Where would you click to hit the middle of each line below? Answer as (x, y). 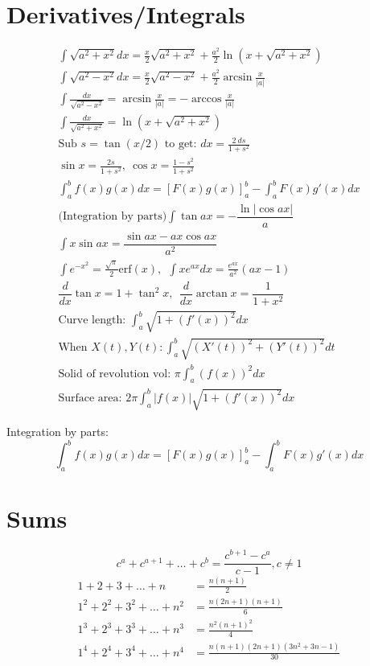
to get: (181, 144)
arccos (207, 99)
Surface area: (90, 398)
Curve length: (92, 321)
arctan (212, 294)
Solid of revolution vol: (115, 374)
